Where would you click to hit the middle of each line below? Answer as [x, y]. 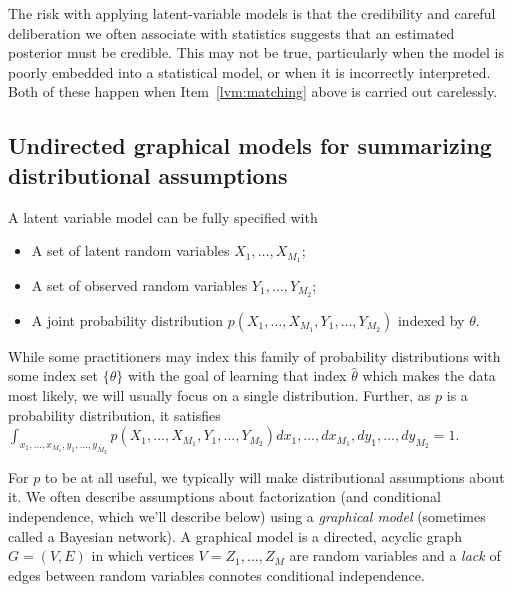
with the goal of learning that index [237, 375]
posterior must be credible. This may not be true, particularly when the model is [256, 52]
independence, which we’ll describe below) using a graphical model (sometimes [247, 515]
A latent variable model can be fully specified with [163, 216]
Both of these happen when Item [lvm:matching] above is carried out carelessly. [253, 91]
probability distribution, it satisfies [114, 414]
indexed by [431, 319]
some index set [53, 375]
